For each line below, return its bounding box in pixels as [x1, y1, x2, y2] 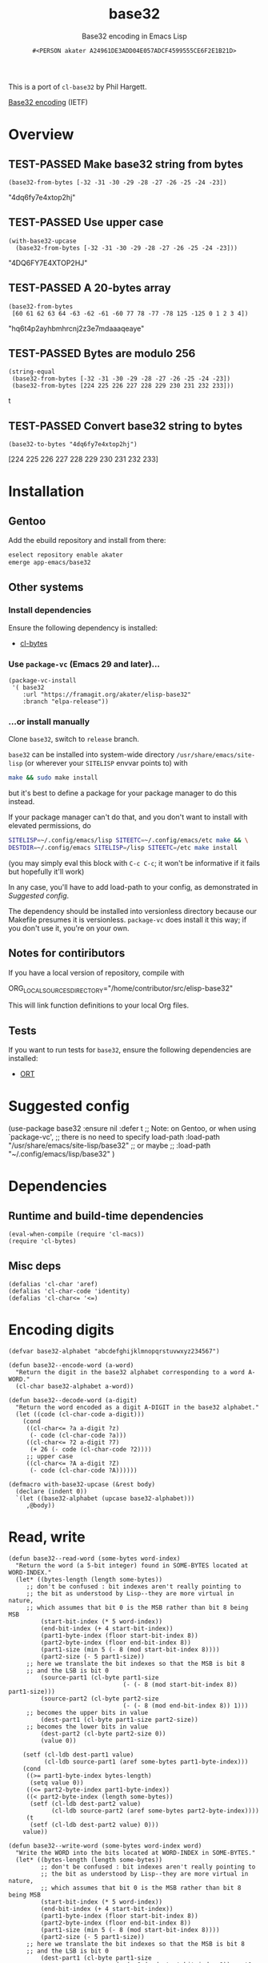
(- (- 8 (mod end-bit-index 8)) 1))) [122, 1701, 249, 1710]
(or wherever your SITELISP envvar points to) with [24, 758, 188, 768]
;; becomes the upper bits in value [26, 1708, 149, 1716]
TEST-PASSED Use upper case [8, 215, 164, 229]
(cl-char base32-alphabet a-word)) [15, 1382, 134, 1390]
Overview [8, 126, 74, 144]
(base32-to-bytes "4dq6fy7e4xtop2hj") [8, 440, 138, 449]
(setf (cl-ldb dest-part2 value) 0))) [29, 1820, 159, 1828]
